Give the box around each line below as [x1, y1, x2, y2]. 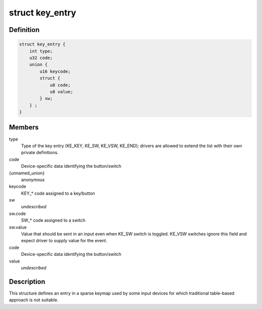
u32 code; [29, 55, 53, 61]
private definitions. [21, 150, 59, 155]
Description [9, 278, 46, 286]
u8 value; [49, 89, 73, 94]
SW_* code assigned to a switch [21, 217, 86, 223]
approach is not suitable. [9, 297, 59, 303]
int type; [29, 48, 53, 54]
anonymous [21, 177, 45, 183]
